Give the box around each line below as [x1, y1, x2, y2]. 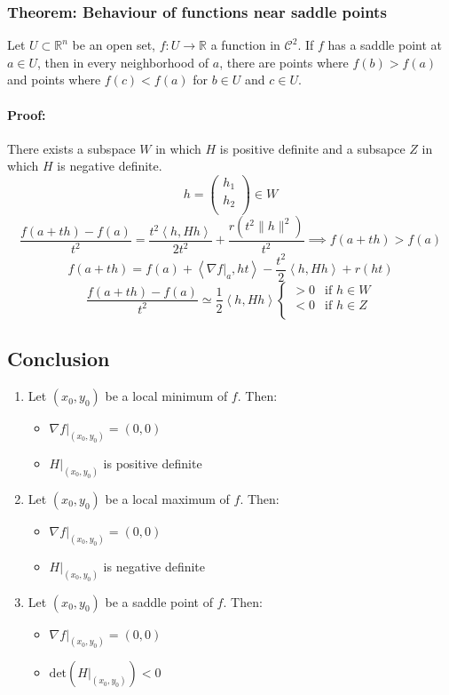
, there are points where [219, 52, 349, 71]
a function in [210, 36, 280, 54]
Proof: [7, 105, 46, 124]
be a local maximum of [105, 489, 230, 507]
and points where [7, 70, 101, 89]
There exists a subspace [7, 139, 136, 157]
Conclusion [7, 345, 110, 372]
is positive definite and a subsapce [219, 139, 406, 157]
